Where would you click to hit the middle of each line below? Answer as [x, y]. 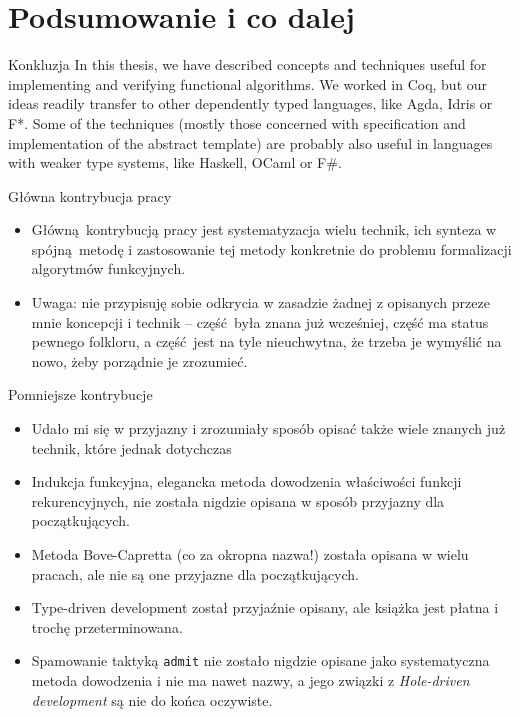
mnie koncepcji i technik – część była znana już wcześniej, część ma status [260, 321]
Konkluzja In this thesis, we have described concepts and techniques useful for [247, 64]
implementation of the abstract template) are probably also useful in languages [250, 142]
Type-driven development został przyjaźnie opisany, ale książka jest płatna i [265, 607]
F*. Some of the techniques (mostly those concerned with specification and [237, 122]
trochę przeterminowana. [107, 626]
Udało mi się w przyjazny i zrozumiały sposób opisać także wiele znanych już [268, 428]
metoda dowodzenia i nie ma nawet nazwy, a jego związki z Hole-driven [250, 680]
